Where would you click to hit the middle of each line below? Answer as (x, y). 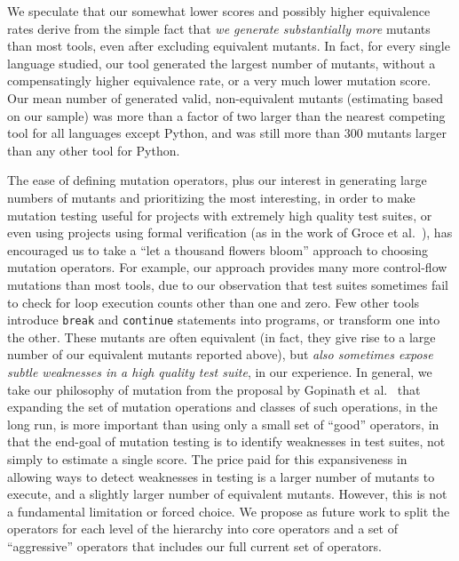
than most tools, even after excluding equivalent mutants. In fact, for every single (229, 46)
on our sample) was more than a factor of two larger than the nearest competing (226, 115)
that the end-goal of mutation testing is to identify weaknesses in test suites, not (226, 441)
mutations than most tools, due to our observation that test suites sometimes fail (228, 284)
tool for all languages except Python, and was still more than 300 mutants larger (227, 133)
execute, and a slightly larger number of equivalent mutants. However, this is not (227, 494)
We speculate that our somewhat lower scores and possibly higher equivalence (219, 11)
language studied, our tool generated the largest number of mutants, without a (222, 63)
